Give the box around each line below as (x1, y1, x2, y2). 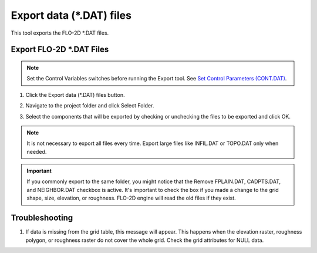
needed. (26, 148, 47, 155)
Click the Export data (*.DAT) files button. (25, 91, 125, 98)
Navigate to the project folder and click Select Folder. (25, 102, 154, 109)
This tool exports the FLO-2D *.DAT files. (11, 29, 109, 36)
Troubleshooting (11, 213, 73, 223)
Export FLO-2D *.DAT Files (11, 45, 109, 55)
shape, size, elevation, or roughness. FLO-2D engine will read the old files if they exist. (26, 194, 236, 202)
